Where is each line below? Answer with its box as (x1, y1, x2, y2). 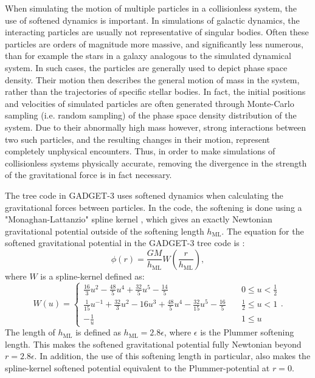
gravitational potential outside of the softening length (5, 224, 204, 237)
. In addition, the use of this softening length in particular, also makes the (34, 349, 311, 362)
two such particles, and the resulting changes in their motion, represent (5, 132, 270, 145)
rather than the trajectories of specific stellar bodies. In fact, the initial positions (5, 85, 306, 98)
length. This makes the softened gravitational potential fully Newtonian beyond (5, 337, 302, 350)
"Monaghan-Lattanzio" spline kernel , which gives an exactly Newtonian (5, 213, 272, 225)
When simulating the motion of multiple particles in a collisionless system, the (5, 2, 297, 14)
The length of (5, 326, 55, 338)
